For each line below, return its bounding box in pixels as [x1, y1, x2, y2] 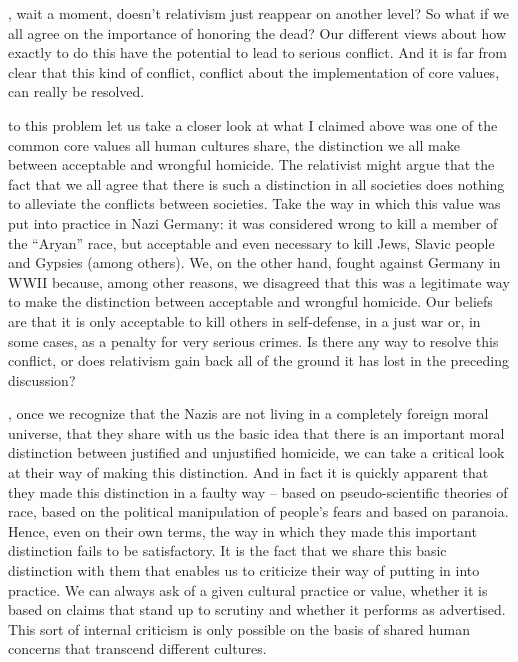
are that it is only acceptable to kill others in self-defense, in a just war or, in [8, 310, 481, 331]
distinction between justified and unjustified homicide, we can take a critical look [8, 442, 505, 463]
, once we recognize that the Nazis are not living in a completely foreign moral [8, 403, 489, 424]
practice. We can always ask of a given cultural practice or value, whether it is [8, 579, 488, 600]
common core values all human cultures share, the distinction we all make [8, 134, 460, 155]
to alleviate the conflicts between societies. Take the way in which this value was [8, 193, 501, 214]
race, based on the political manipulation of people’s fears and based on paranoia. [8, 501, 509, 522]
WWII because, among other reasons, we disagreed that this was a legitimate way [8, 271, 510, 292]
